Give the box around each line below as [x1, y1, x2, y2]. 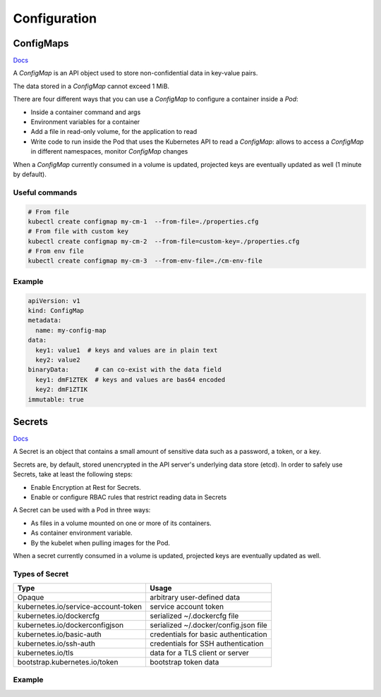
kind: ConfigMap [28, 307, 85, 314]
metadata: [28, 316, 62, 324]
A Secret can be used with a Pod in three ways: [13, 506, 151, 514]
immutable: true [28, 395, 85, 403]
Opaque [17, 593, 44, 603]
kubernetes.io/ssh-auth [17, 639, 95, 648]
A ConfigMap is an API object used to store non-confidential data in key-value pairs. [13, 69, 258, 78]
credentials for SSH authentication [150, 639, 264, 648]
